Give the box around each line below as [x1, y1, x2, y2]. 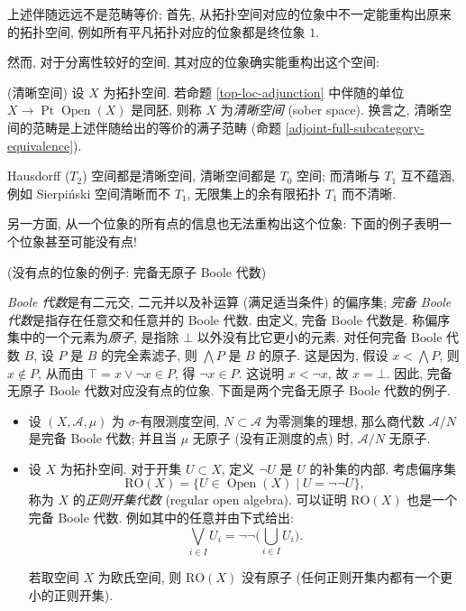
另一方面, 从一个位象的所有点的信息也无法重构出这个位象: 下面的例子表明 [7, 214, 440, 233]
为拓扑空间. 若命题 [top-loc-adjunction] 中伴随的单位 [103, 82, 405, 101]
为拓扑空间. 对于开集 [59, 458, 182, 477]
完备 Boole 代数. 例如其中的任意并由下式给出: [28, 508, 294, 527]
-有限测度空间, [135, 411, 220, 430]
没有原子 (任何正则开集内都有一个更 [241, 567, 452, 586]
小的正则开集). [28, 585, 114, 604]
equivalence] [7, 135, 74, 154]
